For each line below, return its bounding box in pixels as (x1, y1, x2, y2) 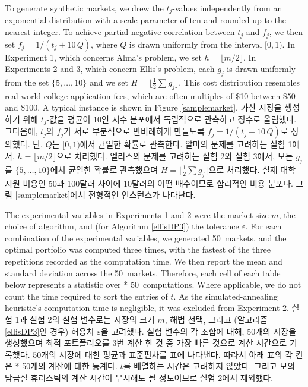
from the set (5, 75, 49, 88)
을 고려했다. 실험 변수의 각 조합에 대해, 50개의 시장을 (100, 325, 297, 337)
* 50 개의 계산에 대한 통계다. (15, 360, 118, 372)
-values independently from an (172, 2, 282, 14)
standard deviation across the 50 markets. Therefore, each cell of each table (5, 266, 281, 279)
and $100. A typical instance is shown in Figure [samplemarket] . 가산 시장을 (5, 101, 282, 114)
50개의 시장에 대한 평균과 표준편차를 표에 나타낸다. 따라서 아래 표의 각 (33, 348, 293, 360)
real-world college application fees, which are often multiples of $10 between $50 (5, 89, 296, 102)
